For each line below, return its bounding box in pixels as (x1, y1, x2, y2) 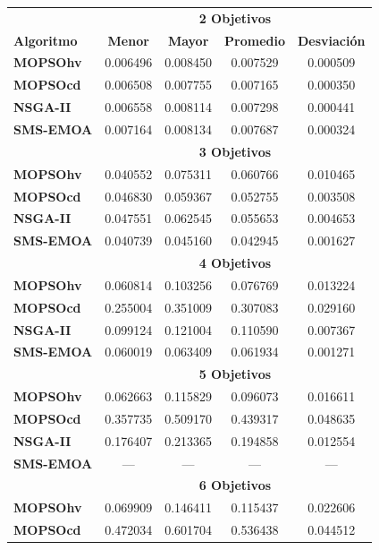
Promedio (224, 30, 285, 49)
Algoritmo (13, 30, 78, 49)
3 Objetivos (198, 142, 272, 160)
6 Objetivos (198, 476, 272, 494)
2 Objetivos (198, 8, 272, 27)
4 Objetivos (198, 254, 272, 272)
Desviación (298, 30, 366, 49)
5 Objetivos (198, 365, 272, 383)
